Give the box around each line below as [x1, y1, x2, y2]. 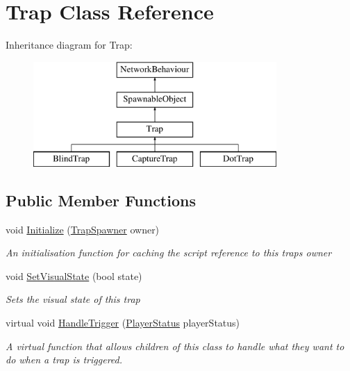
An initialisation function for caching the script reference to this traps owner [6, 245, 332, 260]
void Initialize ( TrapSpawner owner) [6, 222, 160, 236]
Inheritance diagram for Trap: [6, 38, 133, 52]
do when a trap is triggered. [6, 352, 122, 367]
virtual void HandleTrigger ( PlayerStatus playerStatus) [6, 315, 240, 330]
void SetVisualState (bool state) [6, 268, 142, 283]
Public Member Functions [6, 189, 196, 211]
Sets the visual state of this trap [6, 292, 140, 306]
